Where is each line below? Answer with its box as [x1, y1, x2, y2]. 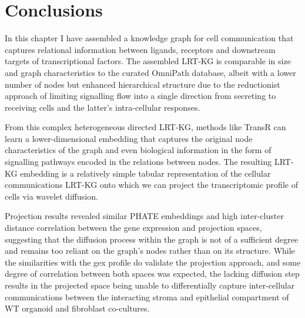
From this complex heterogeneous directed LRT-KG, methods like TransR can [5, 121, 286, 133]
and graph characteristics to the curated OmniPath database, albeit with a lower [5, 66, 296, 78]
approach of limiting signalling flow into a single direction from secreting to [5, 90, 276, 102]
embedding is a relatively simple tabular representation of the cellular [20, 167, 271, 179]
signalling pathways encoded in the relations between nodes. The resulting [5, 155, 272, 168]
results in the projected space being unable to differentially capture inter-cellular [5, 279, 295, 291]
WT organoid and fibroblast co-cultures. [5, 302, 150, 314]
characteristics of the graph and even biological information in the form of [5, 144, 272, 156]
